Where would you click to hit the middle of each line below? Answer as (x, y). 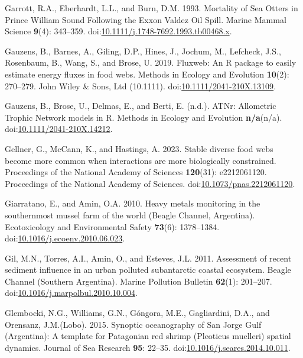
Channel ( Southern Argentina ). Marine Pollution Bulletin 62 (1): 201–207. (139, 281)
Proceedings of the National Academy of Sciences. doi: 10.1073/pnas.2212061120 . (150, 183)
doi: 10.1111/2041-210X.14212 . (59, 129)
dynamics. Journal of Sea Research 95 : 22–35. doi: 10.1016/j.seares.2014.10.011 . (148, 347)
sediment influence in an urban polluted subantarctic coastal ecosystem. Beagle (148, 270)
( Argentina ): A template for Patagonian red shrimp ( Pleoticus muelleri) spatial (148, 336)
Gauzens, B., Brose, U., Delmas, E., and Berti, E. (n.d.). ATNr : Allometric (141, 106)
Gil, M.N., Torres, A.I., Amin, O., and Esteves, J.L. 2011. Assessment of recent (148, 258)
